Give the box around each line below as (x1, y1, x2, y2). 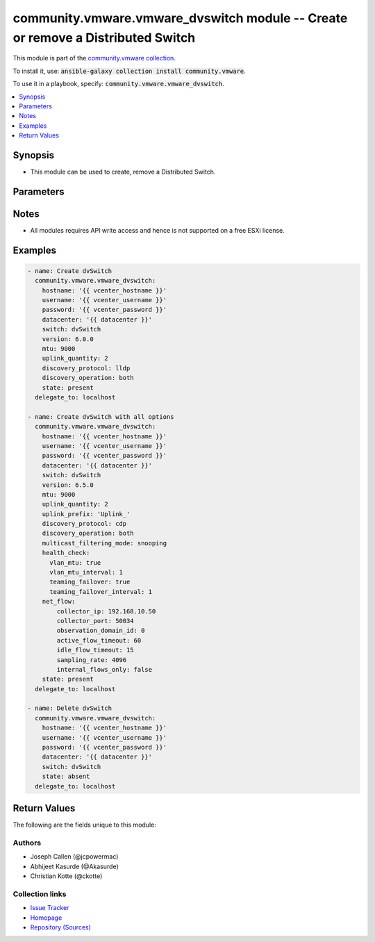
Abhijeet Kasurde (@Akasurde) (30, 862, 119, 870)
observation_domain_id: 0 (56, 627, 145, 635)
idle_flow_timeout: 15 (56, 646, 135, 654)
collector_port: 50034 (56, 617, 135, 625)
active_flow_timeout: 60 (56, 636, 142, 644)
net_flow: (42, 597, 76, 606)
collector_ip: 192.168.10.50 (56, 607, 156, 615)
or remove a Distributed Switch (12, 30, 196, 45)
